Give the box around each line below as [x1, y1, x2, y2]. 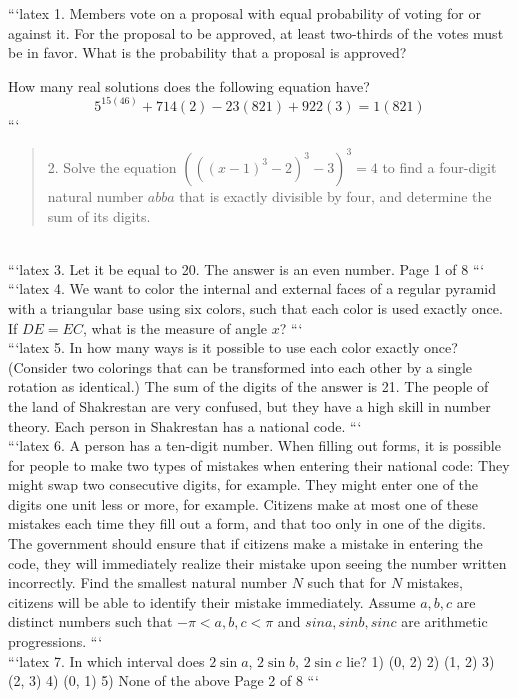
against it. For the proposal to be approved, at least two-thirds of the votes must [8, 22, 504, 43]
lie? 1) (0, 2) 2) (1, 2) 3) [346, 650, 495, 671]
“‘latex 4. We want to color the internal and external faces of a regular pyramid [8, 278, 496, 299]
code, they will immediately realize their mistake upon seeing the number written [8, 552, 507, 573]
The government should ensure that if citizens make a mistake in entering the [8, 533, 483, 554]
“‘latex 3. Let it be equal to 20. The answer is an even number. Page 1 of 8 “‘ [8, 258, 485, 279]
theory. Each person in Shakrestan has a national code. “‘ [8, 415, 362, 436]
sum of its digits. [47, 205, 151, 226]
